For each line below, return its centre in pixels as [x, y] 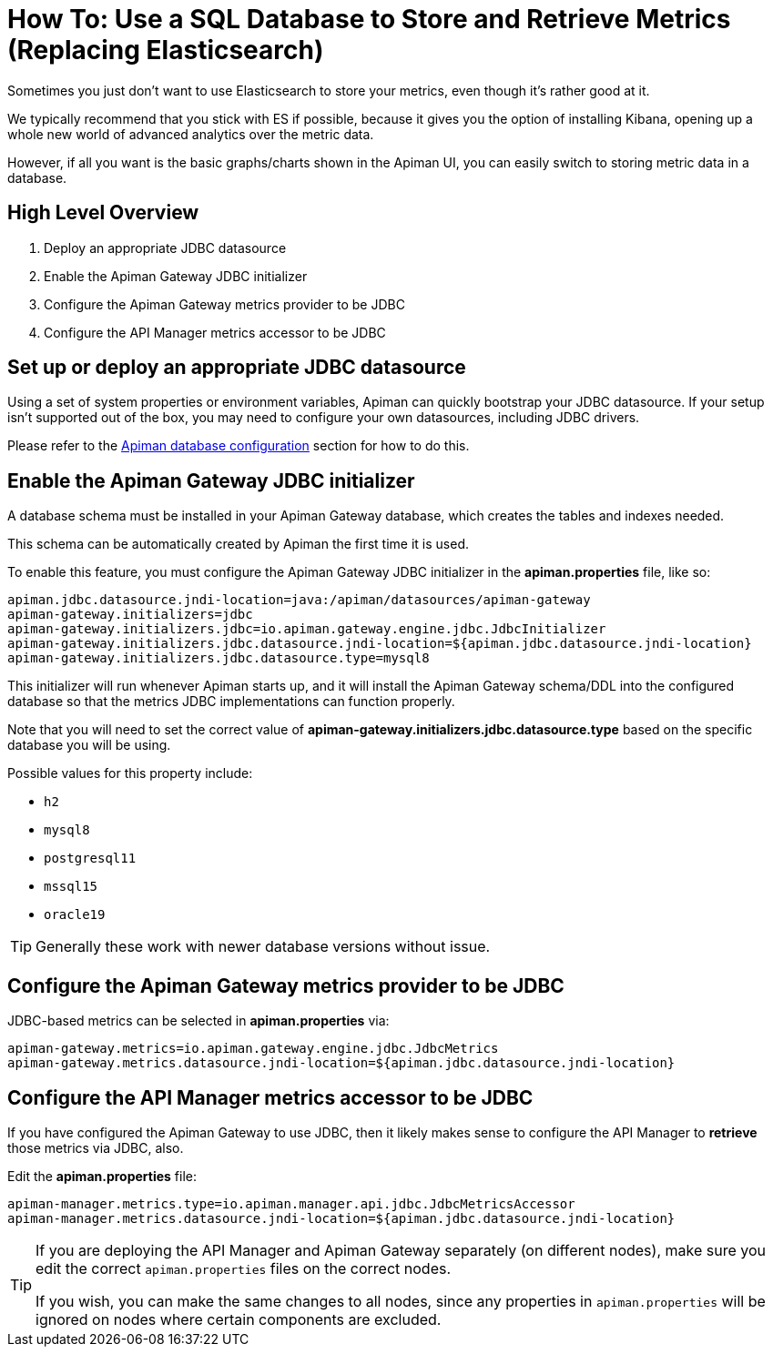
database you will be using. [89, 745]
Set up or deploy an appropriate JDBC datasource [237, 368]
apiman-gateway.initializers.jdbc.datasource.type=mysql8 [219, 658]
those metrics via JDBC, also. [96, 1147]
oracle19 [75, 915]
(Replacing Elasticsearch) [166, 50]
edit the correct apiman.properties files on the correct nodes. [244, 1268]
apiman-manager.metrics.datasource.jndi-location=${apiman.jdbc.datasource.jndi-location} [341, 1218]
